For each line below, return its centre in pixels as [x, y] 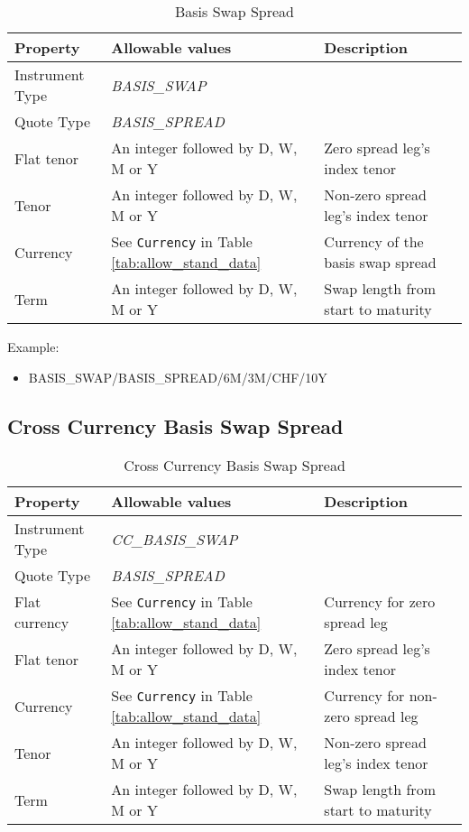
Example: [33, 347]
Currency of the [374, 241]
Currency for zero [380, 602]
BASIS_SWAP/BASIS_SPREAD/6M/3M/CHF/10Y [178, 377]
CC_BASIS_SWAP [175, 539]
